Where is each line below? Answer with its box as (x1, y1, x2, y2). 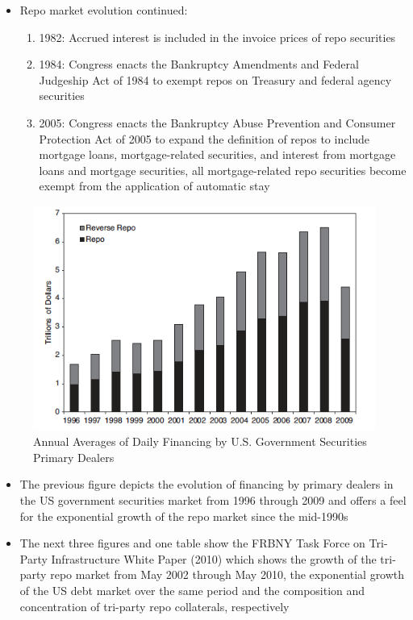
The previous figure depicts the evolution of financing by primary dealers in (19, 476, 394, 493)
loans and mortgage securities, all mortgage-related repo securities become (39, 161, 407, 178)
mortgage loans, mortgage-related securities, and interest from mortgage (39, 146, 396, 163)
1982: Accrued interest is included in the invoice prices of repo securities (39, 28, 396, 45)
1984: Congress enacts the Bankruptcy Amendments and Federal (39, 56, 359, 73)
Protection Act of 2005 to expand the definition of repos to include (39, 130, 370, 147)
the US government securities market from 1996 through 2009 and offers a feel (19, 492, 407, 509)
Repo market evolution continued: (19, 2, 188, 18)
